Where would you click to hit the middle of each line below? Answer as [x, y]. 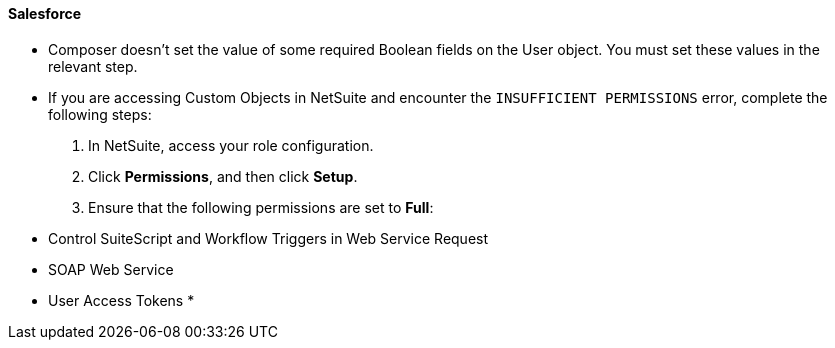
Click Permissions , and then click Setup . [223, 176]
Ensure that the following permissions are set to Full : [261, 207]
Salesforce [45, 13]
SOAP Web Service [111, 269]
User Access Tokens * [121, 300]
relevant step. [93, 66]
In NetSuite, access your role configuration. [231, 145]
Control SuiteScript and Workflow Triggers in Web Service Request [268, 238]
